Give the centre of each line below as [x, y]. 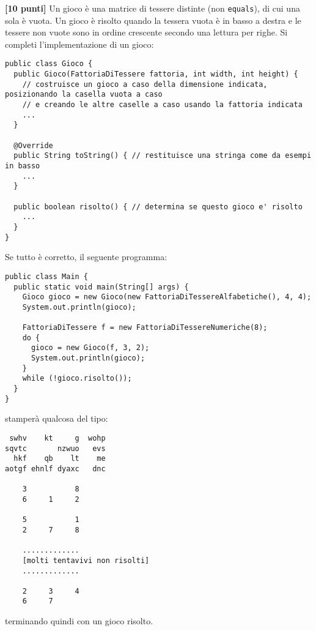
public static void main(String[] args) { [101, 287]
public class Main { [47, 276]
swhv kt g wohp [57, 438]
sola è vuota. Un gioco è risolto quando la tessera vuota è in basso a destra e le [153, 20]
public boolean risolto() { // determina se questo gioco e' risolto [158, 207]
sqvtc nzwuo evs [55, 448]
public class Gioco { [49, 64]
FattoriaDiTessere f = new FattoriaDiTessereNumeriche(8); [145, 328]
